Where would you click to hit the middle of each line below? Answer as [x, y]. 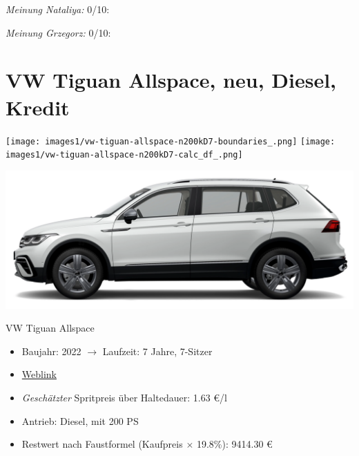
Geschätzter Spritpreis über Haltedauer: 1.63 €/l [124, 398]
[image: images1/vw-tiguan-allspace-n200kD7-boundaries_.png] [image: [171, 141]
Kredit [38, 107]
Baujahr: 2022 [51, 351]
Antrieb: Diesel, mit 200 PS [80, 420]
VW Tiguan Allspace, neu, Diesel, [171, 80]
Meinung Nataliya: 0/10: [58, 9]
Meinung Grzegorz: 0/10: [58, 32]
